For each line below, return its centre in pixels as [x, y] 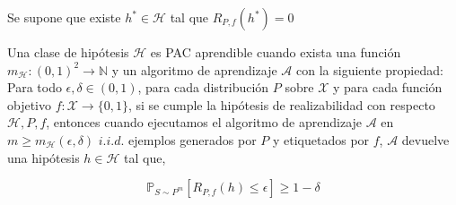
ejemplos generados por [193, 139]
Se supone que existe [64, 17]
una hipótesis [44, 157]
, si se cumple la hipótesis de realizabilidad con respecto [281, 104]
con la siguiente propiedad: [370, 69]
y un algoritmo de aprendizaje [194, 69]
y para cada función [387, 87]
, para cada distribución [203, 87]
